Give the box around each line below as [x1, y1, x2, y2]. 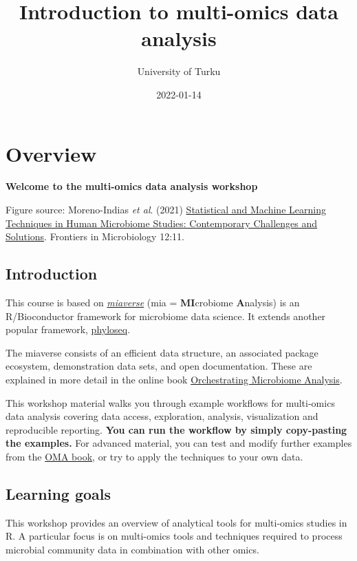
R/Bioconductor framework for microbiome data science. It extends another [6, 308, 326, 323]
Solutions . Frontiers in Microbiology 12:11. [6, 229, 184, 244]
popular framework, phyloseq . [6, 322, 131, 337]
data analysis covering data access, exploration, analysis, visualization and [6, 409, 318, 423]
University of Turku [137, 64, 221, 78]
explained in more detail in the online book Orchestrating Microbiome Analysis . [6, 372, 343, 386]
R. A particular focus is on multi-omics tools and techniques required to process [6, 529, 343, 543]
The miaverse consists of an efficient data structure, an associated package [6, 345, 318, 359]
